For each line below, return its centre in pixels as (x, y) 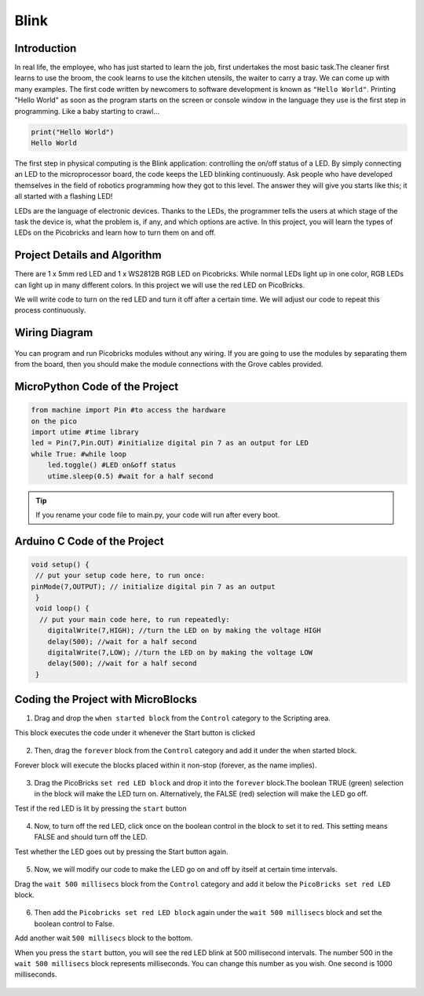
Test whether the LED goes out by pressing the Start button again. (121, 851)
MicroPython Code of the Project (97, 387)
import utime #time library (85, 432)
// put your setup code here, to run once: (121, 576)
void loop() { (62, 608)
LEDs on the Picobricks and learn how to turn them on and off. (115, 233)
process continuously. (50, 310)
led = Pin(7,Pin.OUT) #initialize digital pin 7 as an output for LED (170, 443)
